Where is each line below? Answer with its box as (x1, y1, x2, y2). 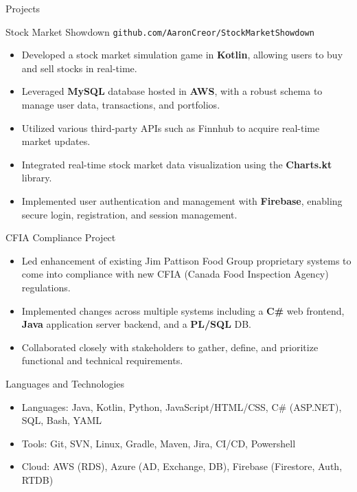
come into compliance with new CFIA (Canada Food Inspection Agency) (21, 267, 329, 281)
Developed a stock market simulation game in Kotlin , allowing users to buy (21, 47, 343, 62)
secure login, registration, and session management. (21, 207, 238, 221)
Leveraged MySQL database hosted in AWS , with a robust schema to (21, 84, 323, 98)
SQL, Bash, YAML (21, 413, 102, 427)
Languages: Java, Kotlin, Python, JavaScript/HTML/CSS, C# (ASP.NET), (21, 399, 342, 414)
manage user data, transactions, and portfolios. (21, 98, 220, 112)
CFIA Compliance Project (5, 230, 116, 245)
